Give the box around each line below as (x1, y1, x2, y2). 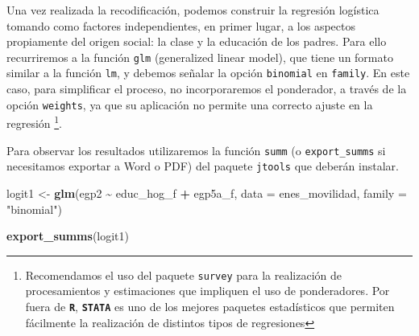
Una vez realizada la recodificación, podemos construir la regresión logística (6, 2, 380, 18)
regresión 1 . (6, 113, 63, 131)
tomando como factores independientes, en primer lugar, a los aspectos (6, 17, 355, 34)
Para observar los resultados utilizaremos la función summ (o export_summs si (6, 141, 386, 158)
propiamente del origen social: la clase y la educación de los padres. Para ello (6, 33, 387, 50)
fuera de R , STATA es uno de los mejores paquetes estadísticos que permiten (25, 297, 395, 314)
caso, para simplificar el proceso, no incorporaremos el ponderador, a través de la (6, 80, 407, 97)
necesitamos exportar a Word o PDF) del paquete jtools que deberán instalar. (6, 158, 399, 174)
